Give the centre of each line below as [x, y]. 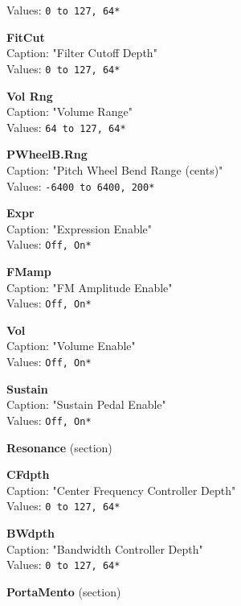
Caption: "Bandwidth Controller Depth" [105, 548]
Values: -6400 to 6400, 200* [81, 186]
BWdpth [31, 533]
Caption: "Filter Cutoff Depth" [82, 53]
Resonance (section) [59, 447]
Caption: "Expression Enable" [80, 228]
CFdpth [28, 474]
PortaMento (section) [64, 591]
